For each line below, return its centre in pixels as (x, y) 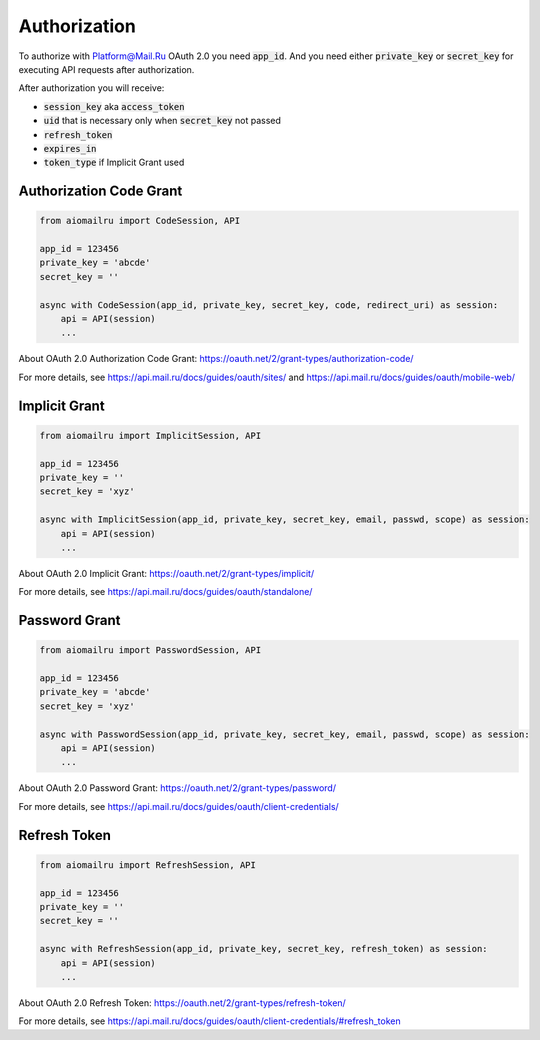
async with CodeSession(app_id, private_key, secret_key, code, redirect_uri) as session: (269, 304)
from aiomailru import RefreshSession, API (148, 864)
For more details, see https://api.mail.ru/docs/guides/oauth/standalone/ (165, 592)
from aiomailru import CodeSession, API (139, 221)
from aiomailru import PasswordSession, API (150, 650)
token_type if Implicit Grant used (114, 162)
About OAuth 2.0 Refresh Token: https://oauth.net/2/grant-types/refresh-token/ (182, 1002)
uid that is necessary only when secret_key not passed (162, 121)
